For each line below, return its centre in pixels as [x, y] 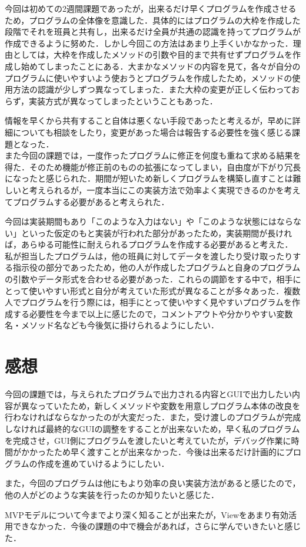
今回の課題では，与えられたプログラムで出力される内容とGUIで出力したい [149, 394]
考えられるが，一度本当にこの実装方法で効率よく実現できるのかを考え [165, 190]
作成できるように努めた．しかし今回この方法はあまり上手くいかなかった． [149, 43]
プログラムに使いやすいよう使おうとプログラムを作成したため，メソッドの [149, 78]
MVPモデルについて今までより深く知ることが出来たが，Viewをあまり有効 [147, 514]
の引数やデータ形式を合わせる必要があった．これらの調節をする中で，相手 [149, 279]
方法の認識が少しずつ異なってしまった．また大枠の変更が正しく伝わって [152, 89]
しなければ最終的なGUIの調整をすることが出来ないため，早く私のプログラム [152, 428]
